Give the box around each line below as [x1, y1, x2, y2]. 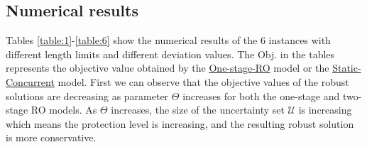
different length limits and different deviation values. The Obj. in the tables [6, 46, 335, 61]
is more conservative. [6, 130, 97, 145]
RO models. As [31, 102, 97, 117]
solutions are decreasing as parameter [6, 88, 169, 103]
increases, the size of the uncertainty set [111, 102, 285, 117]
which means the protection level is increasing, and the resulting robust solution [6, 116, 354, 131]
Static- [332, 60, 361, 75]
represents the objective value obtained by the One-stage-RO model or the [6, 60, 329, 75]
